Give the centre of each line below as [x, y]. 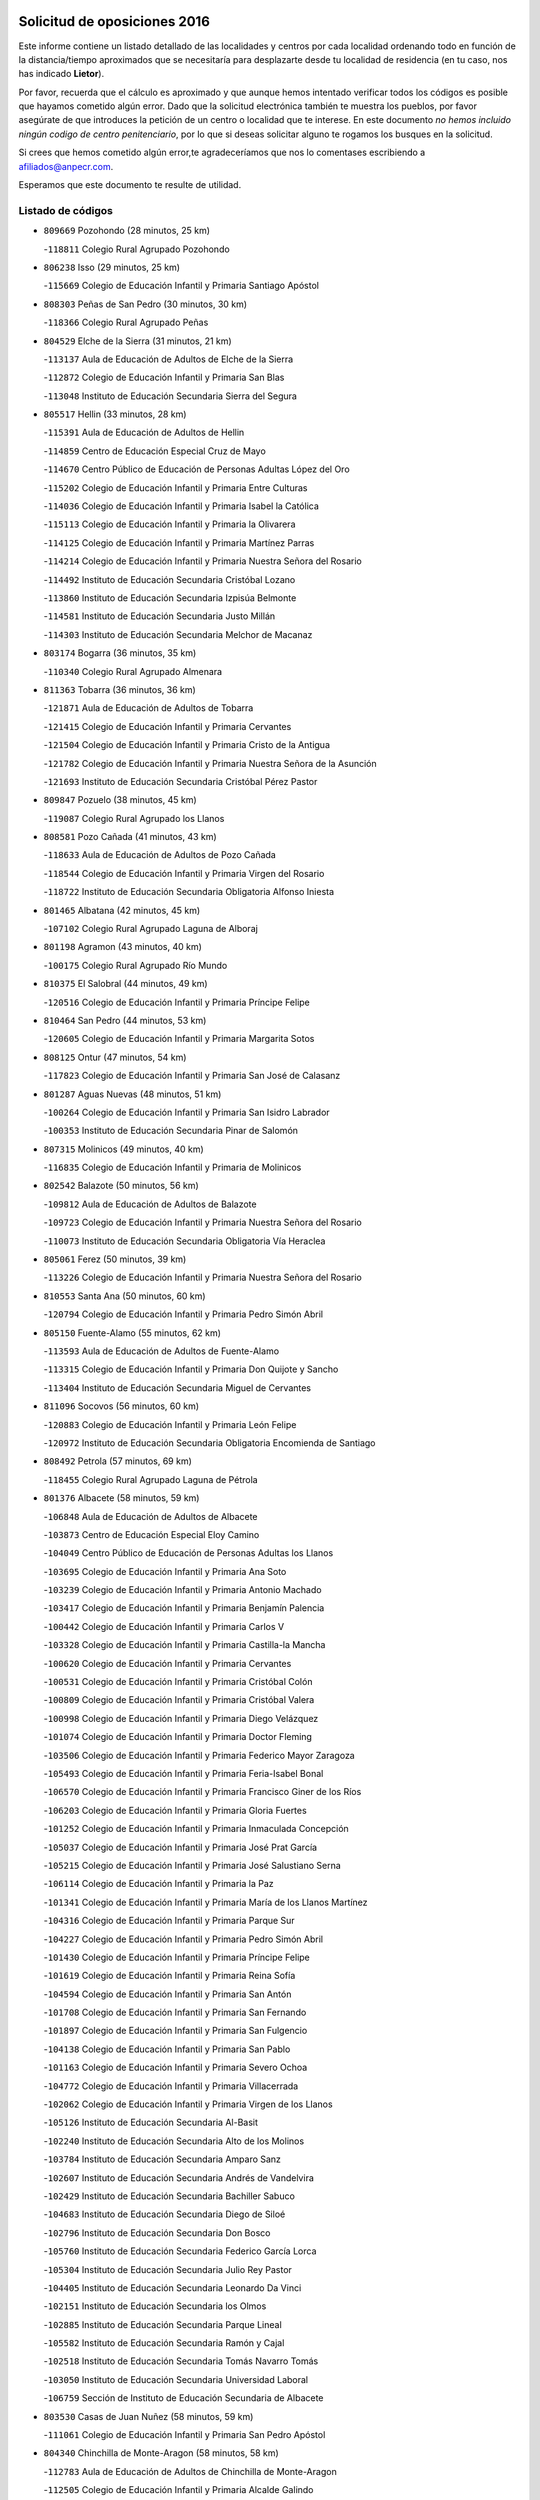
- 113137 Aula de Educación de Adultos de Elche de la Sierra [168, 359]
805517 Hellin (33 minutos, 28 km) [115, 414]
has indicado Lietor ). [61, 74]
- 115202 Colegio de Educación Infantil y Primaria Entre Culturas [175, 487]
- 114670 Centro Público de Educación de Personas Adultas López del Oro [196, 469]
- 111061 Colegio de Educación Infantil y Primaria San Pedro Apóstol [184, 2435]
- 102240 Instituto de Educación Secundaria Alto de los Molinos [174, 2141]
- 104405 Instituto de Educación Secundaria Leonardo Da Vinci [172, 2287]
